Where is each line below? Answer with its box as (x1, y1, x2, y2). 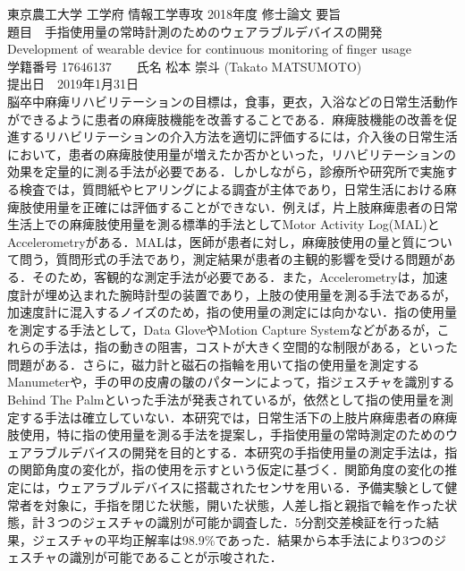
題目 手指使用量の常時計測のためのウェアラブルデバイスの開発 (7, 21, 383, 40)
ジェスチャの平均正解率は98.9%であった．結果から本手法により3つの (31, 530, 434, 549)
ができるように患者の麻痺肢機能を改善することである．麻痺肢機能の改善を (7, 109, 445, 128)
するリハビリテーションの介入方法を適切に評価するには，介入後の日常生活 (19, 127, 458, 146)
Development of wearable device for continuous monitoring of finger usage (7, 39, 412, 58)
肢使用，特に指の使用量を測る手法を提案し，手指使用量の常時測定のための (7, 425, 445, 444)
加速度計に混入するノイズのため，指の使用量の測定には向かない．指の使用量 (7, 303, 457, 321)
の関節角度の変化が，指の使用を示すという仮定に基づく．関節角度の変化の (7, 460, 445, 479)
